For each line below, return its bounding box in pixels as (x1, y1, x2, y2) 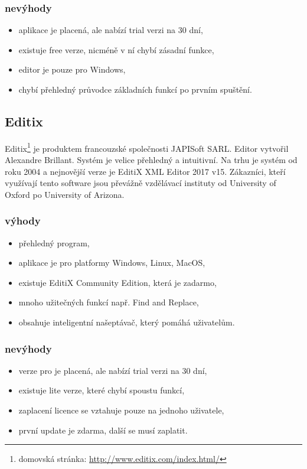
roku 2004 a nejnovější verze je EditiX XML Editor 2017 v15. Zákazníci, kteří (5, 165, 286, 177)
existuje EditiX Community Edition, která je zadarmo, (18, 276, 217, 288)
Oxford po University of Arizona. (5, 188, 125, 200)
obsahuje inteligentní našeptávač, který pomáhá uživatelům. (18, 316, 235, 328)
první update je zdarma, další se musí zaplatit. (18, 424, 188, 436)
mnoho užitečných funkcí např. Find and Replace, (18, 296, 199, 308)
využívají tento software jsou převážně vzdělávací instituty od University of (5, 177, 276, 189)
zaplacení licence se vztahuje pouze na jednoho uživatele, (18, 404, 224, 416)
